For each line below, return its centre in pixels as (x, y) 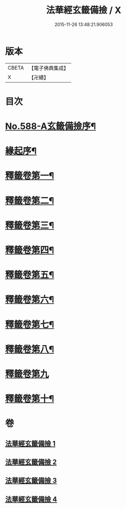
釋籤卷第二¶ (30, 200)
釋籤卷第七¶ (30, 325)
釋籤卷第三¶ (30, 225)
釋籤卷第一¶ (30, 176)
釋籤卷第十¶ (30, 399)
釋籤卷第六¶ (30, 300)
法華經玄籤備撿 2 (31, 462)
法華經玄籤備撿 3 (31, 481)
